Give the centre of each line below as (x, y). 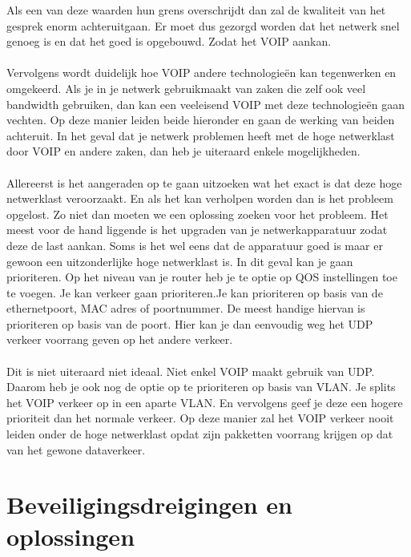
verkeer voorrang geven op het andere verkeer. (120, 339)
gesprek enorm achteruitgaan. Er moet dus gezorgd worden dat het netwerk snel (203, 25)
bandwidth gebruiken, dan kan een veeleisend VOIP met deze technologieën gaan (205, 104)
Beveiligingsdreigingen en (149, 505)
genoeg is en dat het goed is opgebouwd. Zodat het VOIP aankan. (169, 41)
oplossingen (71, 536)
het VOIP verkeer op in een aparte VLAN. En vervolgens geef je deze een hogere (205, 402)
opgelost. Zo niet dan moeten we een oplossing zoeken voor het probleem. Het (197, 214)
